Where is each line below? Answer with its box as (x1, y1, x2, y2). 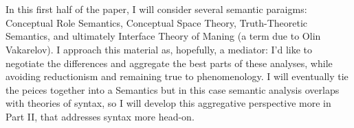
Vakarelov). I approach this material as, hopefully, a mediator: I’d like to (5, 42, 313, 56)
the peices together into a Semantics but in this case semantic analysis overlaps (5, 82, 340, 97)
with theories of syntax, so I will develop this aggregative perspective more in (5, 96, 331, 110)
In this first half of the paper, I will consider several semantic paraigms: (5, 2, 307, 16)
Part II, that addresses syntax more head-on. (5, 109, 195, 123)
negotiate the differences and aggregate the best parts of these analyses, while (5, 55, 333, 70)
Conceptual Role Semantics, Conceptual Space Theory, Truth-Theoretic (5, 15, 308, 29)
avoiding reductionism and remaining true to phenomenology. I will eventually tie (5, 69, 349, 84)
